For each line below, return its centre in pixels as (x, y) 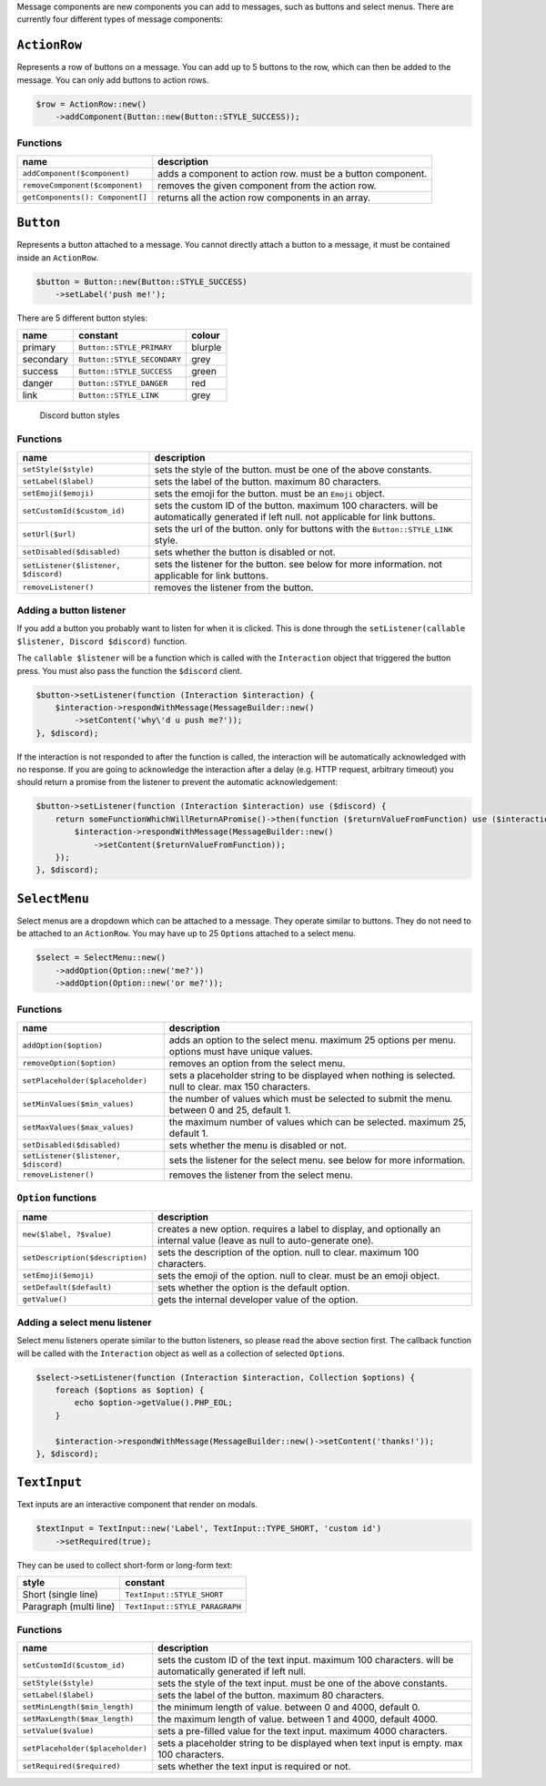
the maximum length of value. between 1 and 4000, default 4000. (298, 1719)
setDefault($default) (67, 1287)
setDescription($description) (85, 1258)
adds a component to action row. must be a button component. (293, 173)
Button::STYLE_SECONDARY (130, 359)
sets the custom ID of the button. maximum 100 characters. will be (296, 505)
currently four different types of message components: (120, 19)
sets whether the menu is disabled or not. (258, 1145)
